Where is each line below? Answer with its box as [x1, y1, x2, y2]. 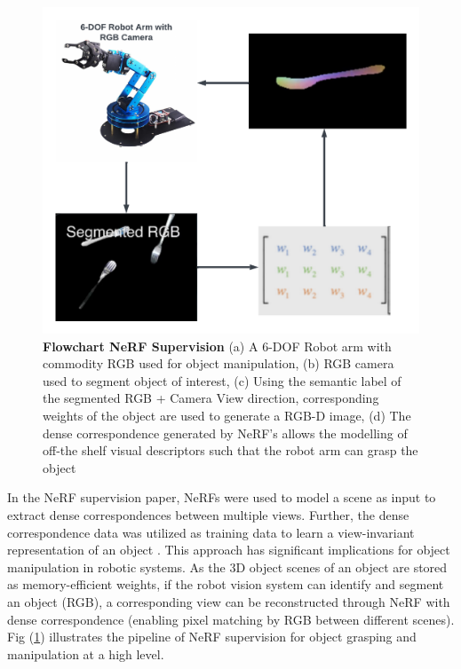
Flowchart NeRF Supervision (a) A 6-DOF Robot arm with [43, 336, 392, 355]
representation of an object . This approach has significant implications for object [7, 540, 450, 559]
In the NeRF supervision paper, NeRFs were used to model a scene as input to [7, 488, 436, 507]
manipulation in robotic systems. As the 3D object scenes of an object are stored [7, 557, 448, 576]
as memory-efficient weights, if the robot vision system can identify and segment [7, 575, 444, 594]
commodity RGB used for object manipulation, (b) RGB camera [43, 354, 394, 373]
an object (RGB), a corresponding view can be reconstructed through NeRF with [7, 593, 450, 610]
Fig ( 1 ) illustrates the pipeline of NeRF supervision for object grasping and [7, 627, 417, 646]
